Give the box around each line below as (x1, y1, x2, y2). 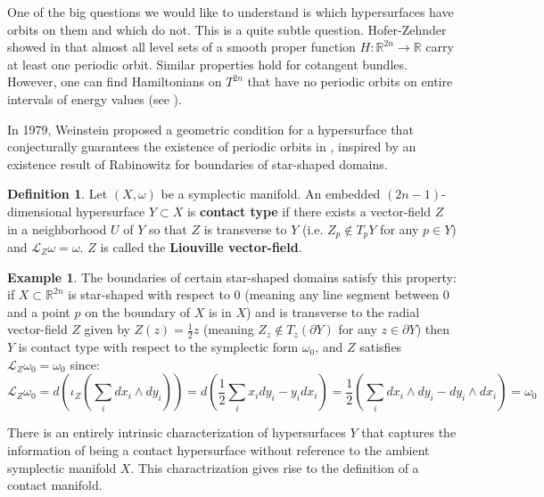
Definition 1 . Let (7, 184, 108, 203)
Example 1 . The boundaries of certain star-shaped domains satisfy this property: (7, 267, 457, 286)
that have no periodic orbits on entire (247, 72, 453, 91)
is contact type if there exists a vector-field (186, 201, 432, 220)
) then (416, 320, 449, 338)
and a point (7, 302, 70, 321)
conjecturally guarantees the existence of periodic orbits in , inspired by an (7, 137, 416, 156)
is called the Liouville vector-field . (100, 237, 302, 256)
